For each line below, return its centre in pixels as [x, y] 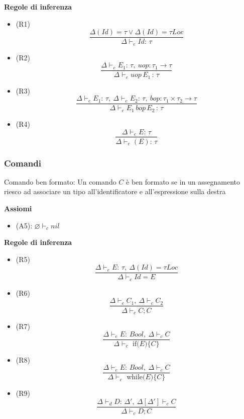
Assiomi [18, 208]
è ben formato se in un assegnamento [183, 181]
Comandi [23, 163]
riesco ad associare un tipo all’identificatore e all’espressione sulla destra [115, 191]
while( [136, 378]
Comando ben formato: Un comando [60, 181]
